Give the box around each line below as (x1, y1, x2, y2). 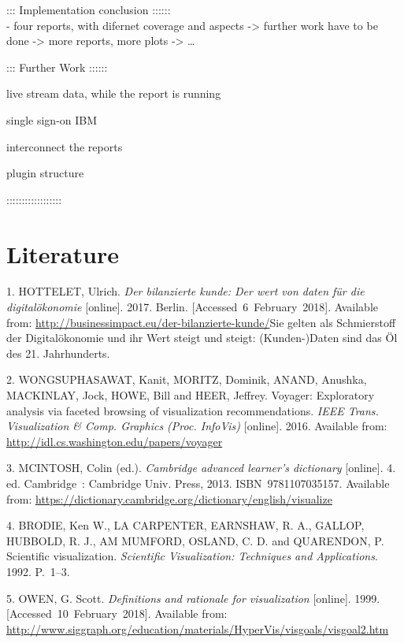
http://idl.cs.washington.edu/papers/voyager (6, 433, 223, 449)
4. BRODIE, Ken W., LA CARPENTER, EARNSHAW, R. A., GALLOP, (6, 517, 365, 533)
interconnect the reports (6, 138, 123, 154)
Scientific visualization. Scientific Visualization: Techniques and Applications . (6, 548, 378, 564)
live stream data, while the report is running (6, 85, 221, 102)
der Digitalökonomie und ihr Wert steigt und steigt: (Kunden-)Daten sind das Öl (6, 329, 398, 346)
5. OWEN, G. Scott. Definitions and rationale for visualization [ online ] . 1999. (6, 589, 380, 606)
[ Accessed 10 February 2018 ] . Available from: (6, 605, 228, 622)
